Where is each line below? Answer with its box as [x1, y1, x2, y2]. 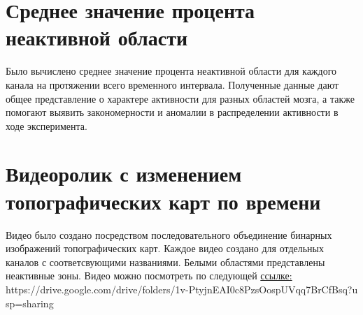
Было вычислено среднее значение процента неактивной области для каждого [6, 64, 337, 78]
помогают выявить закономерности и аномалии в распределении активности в [6, 105, 339, 119]
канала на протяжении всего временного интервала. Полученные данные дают [6, 77, 339, 91]
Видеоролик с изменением [6, 159, 242, 188]
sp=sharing [6, 295, 54, 310]
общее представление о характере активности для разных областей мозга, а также [6, 91, 355, 105]
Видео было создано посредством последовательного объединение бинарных [6, 227, 332, 242]
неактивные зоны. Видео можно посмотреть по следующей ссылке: [6, 268, 292, 283]
